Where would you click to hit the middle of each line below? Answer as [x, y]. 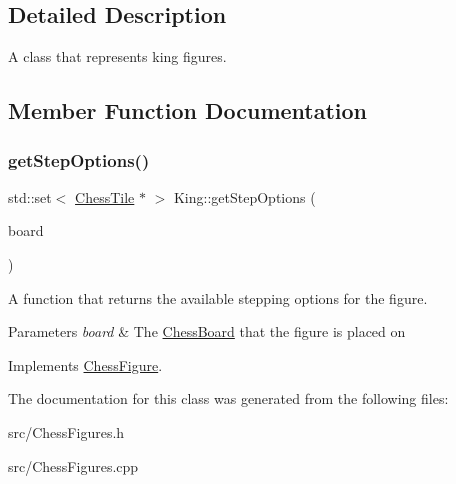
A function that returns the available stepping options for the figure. [218, 297]
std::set [30, 196]
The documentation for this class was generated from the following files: [228, 398]
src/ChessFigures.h [66, 431]
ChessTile [105, 196]
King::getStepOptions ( [244, 196]
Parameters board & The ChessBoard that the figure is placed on [207, 331]
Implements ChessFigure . [85, 364]
